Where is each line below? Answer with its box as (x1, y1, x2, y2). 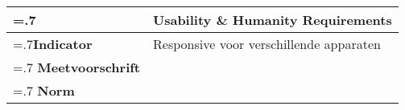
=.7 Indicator (13, 35, 93, 53)
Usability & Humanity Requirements (153, 10, 392, 29)
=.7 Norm (13, 81, 75, 100)
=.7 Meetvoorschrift (13, 58, 141, 76)
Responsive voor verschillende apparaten (153, 35, 381, 53)
